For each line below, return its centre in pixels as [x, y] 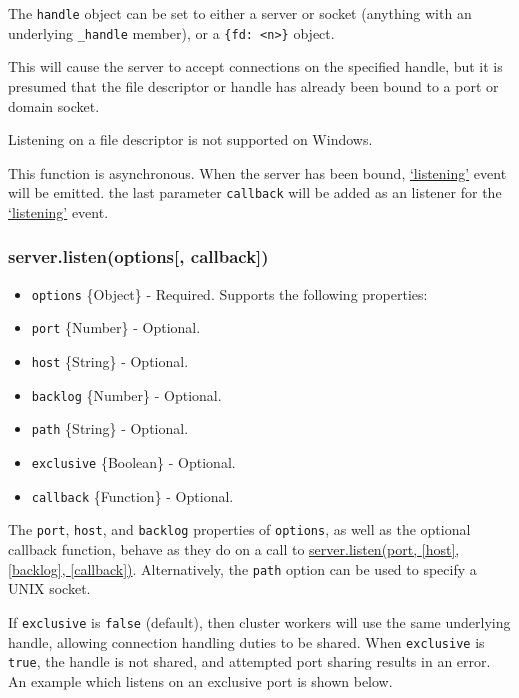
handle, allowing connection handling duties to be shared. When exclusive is [246, 641]
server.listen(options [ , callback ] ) [138, 256]
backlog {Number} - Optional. [126, 394]
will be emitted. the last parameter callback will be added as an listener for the [255, 192]
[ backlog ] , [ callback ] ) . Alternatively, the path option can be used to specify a [242, 568]
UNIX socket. [49, 588]
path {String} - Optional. [110, 428]
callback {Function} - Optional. [132, 495]
